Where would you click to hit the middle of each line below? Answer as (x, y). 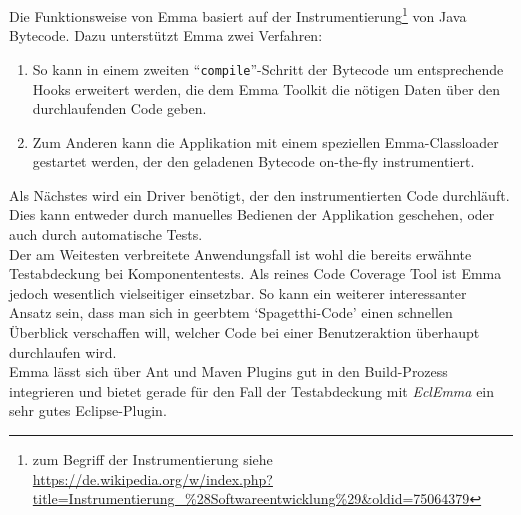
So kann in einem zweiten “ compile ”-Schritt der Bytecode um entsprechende (268, 68)
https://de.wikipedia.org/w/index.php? (152, 478)
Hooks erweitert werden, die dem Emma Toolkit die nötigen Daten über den (266, 88)
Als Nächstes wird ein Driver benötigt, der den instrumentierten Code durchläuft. (259, 194)
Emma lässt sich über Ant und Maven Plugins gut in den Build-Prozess (228, 371)
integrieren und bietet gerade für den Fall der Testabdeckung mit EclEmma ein (252, 390)
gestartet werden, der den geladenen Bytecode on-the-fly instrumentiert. (253, 161)
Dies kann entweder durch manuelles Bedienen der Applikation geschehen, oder (252, 214)
